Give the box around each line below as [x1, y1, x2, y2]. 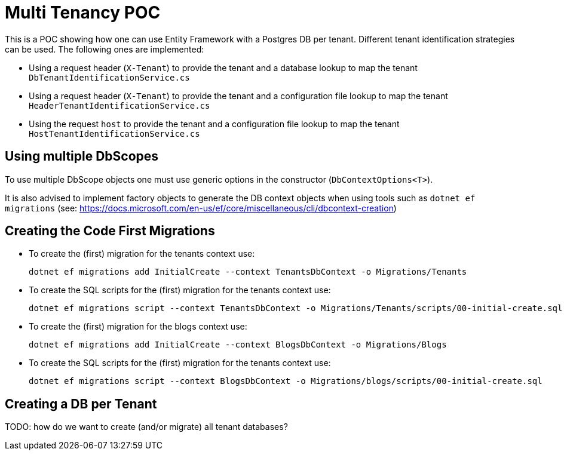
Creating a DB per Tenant [5, 396, 157, 411]
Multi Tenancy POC [5, 2, 161, 23]
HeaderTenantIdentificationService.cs [29, 100, 210, 110]
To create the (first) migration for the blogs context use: [29, 321, 247, 332]
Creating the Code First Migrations [5, 223, 215, 239]
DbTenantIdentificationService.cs [29, 72, 190, 82]
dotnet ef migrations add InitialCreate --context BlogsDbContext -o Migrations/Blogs [29, 340, 447, 350]
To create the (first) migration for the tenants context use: [29, 248, 255, 259]
